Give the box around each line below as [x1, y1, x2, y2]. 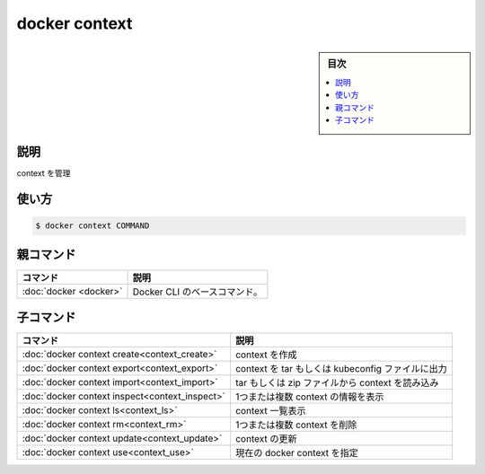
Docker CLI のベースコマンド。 [132, 285, 263, 298]
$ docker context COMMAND [35, 221, 150, 231]
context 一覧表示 [234, 405, 306, 417]
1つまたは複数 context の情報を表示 [234, 391, 384, 403]
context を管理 [16, 168, 71, 179]
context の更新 [234, 433, 297, 445]
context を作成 [234, 348, 297, 361]
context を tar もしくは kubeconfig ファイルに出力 [234, 363, 448, 375]
